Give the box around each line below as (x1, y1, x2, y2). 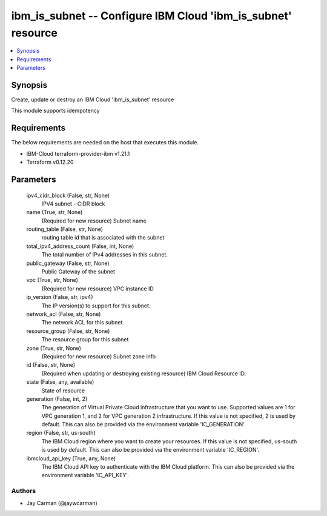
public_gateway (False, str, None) (26, 260, 110, 267)
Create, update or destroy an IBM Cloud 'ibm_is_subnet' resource (11, 96, 174, 103)
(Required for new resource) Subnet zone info (41, 352, 156, 360)
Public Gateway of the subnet (41, 268, 115, 275)
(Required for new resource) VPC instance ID (41, 285, 154, 292)
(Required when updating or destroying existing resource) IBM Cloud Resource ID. (41, 370, 246, 377)
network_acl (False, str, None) (26, 310, 101, 318)
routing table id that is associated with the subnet (41, 234, 165, 241)
